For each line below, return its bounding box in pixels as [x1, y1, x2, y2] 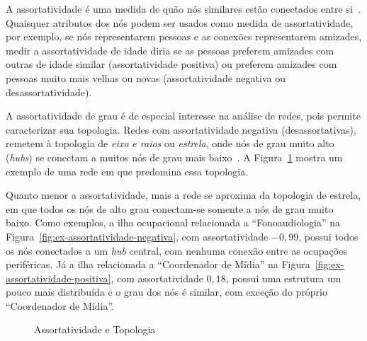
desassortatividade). [6, 84, 92, 99]
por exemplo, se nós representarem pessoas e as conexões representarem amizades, [6, 29, 362, 44]
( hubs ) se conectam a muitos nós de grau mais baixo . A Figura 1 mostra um [6, 149, 343, 164]
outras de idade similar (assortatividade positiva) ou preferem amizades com [6, 57, 337, 71]
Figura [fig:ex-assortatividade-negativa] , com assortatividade [6, 229, 269, 243]
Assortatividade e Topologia [34, 322, 156, 337]
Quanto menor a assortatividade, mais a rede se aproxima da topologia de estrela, [6, 187, 361, 202]
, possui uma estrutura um [225, 270, 341, 285]
